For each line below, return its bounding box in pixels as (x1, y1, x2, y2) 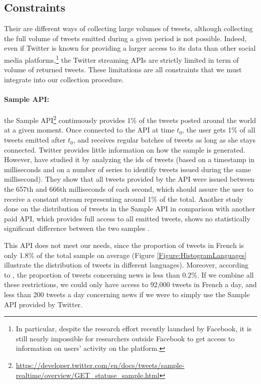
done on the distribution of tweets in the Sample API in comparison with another (4, 203, 255, 214)
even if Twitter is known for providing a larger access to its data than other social (4, 43, 256, 53)
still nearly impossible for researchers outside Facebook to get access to (16, 333, 235, 343)
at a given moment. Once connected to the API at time (4, 124, 175, 135)
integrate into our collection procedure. (4, 74, 124, 84)
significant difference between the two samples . (4, 223, 150, 233)
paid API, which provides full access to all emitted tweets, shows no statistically (4, 213, 250, 223)
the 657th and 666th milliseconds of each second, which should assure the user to (4, 184, 253, 194)
